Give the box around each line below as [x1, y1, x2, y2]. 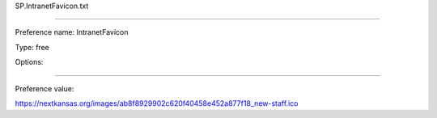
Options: [15, 57, 44, 67]
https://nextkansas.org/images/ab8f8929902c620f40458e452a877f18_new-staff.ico [15, 98, 299, 108]
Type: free [15, 42, 50, 52]
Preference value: [15, 83, 74, 93]
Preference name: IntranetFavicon [15, 27, 129, 37]
